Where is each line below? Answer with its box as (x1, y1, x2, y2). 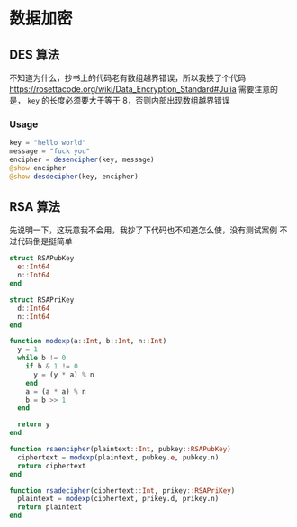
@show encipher (9, 163, 67, 172)
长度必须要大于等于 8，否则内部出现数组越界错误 (49, 95, 230, 105)
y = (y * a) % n (32, 370, 94, 379)
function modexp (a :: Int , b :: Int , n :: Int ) (9, 337, 167, 346)
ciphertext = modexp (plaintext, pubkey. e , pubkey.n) (17, 452, 220, 462)
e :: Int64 (17, 262, 50, 271)
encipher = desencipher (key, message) (9, 155, 155, 165)
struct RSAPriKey (9, 295, 75, 304)
